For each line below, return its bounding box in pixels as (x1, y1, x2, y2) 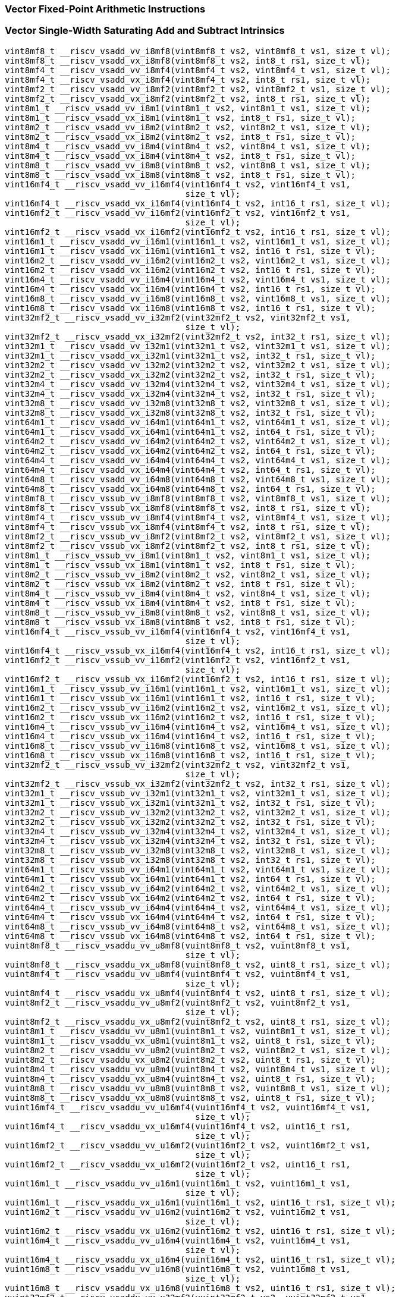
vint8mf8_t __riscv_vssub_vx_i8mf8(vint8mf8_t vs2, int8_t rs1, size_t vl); (5, 503, 371, 513)
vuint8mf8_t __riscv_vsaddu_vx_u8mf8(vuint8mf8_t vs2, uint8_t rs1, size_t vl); (5, 959, 391, 969)
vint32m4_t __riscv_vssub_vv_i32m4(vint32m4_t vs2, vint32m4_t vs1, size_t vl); (5, 826, 391, 836)
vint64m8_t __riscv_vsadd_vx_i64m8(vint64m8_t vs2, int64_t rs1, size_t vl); (5, 483, 376, 494)
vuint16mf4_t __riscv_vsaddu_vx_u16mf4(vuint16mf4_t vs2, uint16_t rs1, (5, 1121, 351, 1131)
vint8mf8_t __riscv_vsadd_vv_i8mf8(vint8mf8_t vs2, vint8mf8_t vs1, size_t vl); (5, 46, 391, 56)
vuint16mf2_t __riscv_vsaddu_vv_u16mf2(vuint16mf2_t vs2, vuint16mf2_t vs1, (5, 1140, 371, 1150)
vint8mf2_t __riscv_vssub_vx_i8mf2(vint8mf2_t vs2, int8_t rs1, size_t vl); (5, 541, 371, 551)
